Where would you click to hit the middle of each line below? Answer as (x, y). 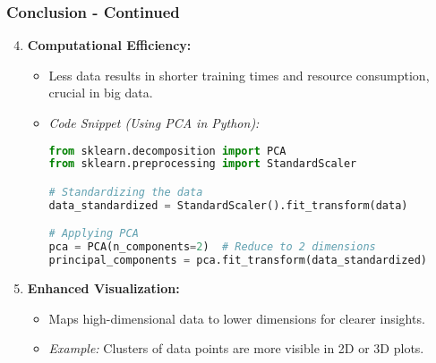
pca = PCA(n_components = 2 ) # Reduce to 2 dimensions (212, 247)
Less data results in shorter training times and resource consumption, (239, 75)
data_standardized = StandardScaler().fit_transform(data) (228, 205)
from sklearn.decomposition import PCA (167, 151)
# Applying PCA (94, 234)
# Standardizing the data (126, 192)
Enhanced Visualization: (103, 288)
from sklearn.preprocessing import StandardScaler (203, 164)
